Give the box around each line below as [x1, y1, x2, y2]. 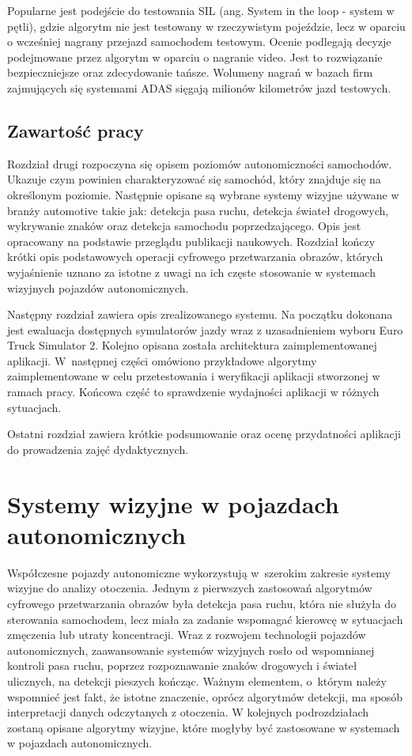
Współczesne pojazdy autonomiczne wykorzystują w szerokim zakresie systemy [7, 564, 391, 580]
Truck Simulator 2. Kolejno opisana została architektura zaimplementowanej [7, 337, 377, 353]
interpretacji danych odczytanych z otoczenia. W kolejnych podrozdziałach [7, 704, 369, 720]
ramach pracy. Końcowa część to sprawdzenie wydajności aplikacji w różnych [7, 384, 380, 400]
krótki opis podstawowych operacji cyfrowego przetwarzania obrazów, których [7, 248, 384, 265]
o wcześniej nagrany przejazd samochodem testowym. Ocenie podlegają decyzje [7, 33, 391, 50]
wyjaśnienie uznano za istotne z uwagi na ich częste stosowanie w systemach [7, 263, 376, 280]
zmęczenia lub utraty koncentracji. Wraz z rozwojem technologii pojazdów [7, 626, 366, 643]
